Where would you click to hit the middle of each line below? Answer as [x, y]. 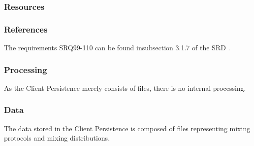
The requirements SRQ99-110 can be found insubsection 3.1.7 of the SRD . [117, 48]
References [26, 29]
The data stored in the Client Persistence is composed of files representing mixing [127, 128]
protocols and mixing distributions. [57, 138]
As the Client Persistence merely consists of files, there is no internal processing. [125, 88]
